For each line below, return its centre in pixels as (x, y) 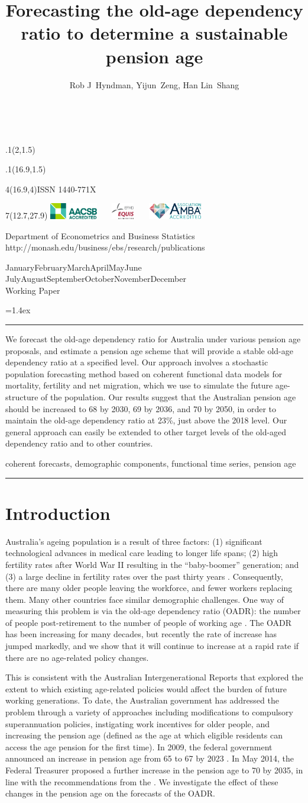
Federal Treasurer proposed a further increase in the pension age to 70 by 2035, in (154, 770)
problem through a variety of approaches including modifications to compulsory (149, 712)
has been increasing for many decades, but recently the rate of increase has (141, 634)
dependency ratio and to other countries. (79, 443)
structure (22, 397)
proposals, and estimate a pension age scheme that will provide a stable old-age (150, 350)
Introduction (58, 513)
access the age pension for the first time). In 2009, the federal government (139, 746)
